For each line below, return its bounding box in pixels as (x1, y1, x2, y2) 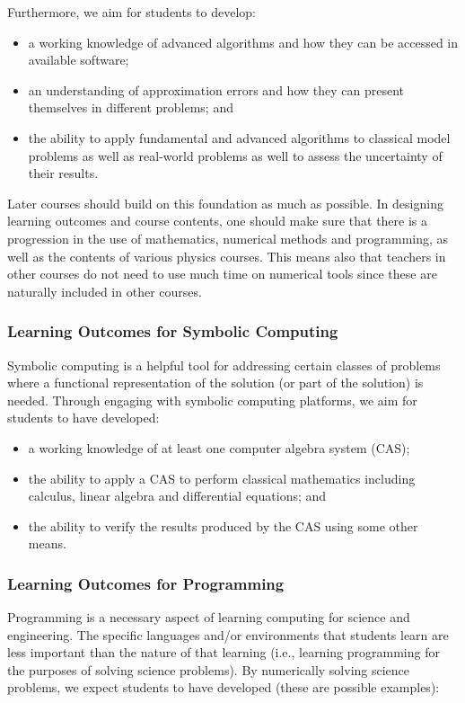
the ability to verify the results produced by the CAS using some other (28, 516, 418, 535)
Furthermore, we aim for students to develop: (7, 3, 257, 21)
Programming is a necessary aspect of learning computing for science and (7, 608, 410, 627)
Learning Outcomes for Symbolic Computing (7, 320, 338, 343)
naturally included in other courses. (7, 281, 202, 300)
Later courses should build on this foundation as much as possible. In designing (7, 193, 443, 212)
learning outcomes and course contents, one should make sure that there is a (7, 211, 428, 230)
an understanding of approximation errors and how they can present (28, 80, 404, 99)
